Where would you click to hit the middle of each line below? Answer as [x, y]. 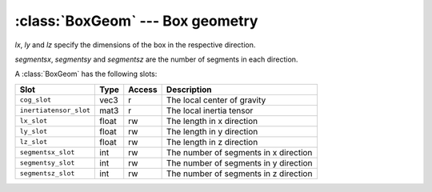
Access [143, 90]
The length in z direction [212, 142]
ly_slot [34, 132]
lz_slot [34, 142]
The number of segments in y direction [239, 162]
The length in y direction [212, 131]
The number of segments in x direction [239, 152]
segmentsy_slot [47, 163]
